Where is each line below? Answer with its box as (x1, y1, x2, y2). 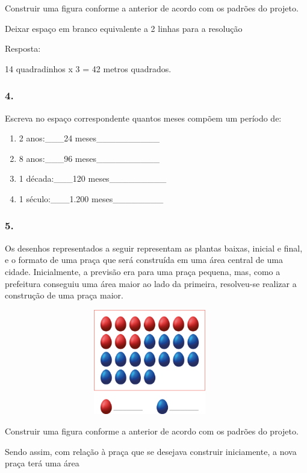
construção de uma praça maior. (5, 289, 123, 301)
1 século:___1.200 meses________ (19, 192, 164, 205)
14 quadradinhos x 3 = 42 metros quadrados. (5, 62, 172, 75)
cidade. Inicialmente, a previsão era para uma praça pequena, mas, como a (5, 265, 281, 277)
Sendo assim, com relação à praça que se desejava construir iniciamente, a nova (5, 445, 297, 457)
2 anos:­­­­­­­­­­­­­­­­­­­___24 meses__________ (19, 132, 160, 144)
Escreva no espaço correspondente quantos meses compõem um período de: (5, 111, 282, 124)
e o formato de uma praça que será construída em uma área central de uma (5, 253, 283, 266)
